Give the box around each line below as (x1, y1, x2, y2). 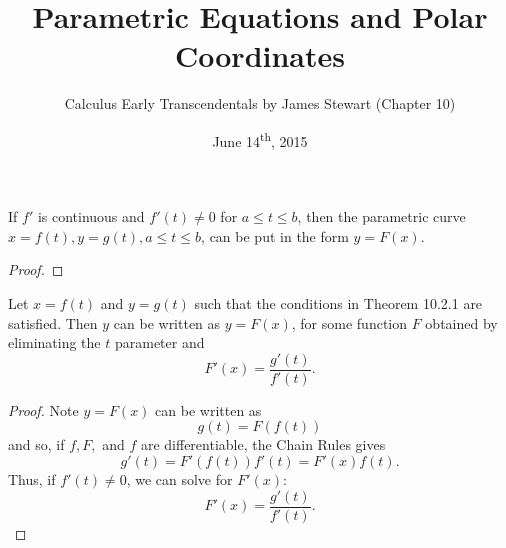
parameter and (114, 332, 205, 353)
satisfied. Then (8, 312, 98, 333)
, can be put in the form (201, 225, 349, 246)
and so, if (8, 434, 65, 455)
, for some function (291, 312, 408, 333)
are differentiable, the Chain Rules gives (140, 434, 386, 455)
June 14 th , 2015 (212, 127, 308, 151)
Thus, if (8, 468, 56, 489)
